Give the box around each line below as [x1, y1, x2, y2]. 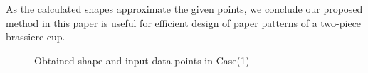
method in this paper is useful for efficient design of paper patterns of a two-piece [6, 15, 362, 30]
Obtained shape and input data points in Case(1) [34, 52, 250, 67]
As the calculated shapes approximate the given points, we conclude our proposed [6, 1, 363, 16]
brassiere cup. [6, 29, 65, 44]
